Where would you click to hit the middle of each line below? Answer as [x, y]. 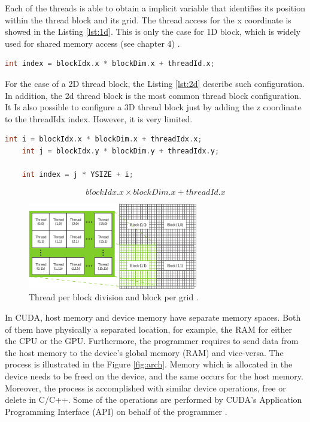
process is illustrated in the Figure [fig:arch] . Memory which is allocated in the [149, 364]
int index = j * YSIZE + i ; [77, 175]
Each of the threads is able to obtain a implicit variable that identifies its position [155, 8]
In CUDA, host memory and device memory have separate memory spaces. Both [153, 317]
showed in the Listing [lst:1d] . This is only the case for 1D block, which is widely [153, 31]
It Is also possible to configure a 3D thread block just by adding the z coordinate [153, 107]
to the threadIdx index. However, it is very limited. [99, 118]
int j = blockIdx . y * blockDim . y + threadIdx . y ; [121, 151]
